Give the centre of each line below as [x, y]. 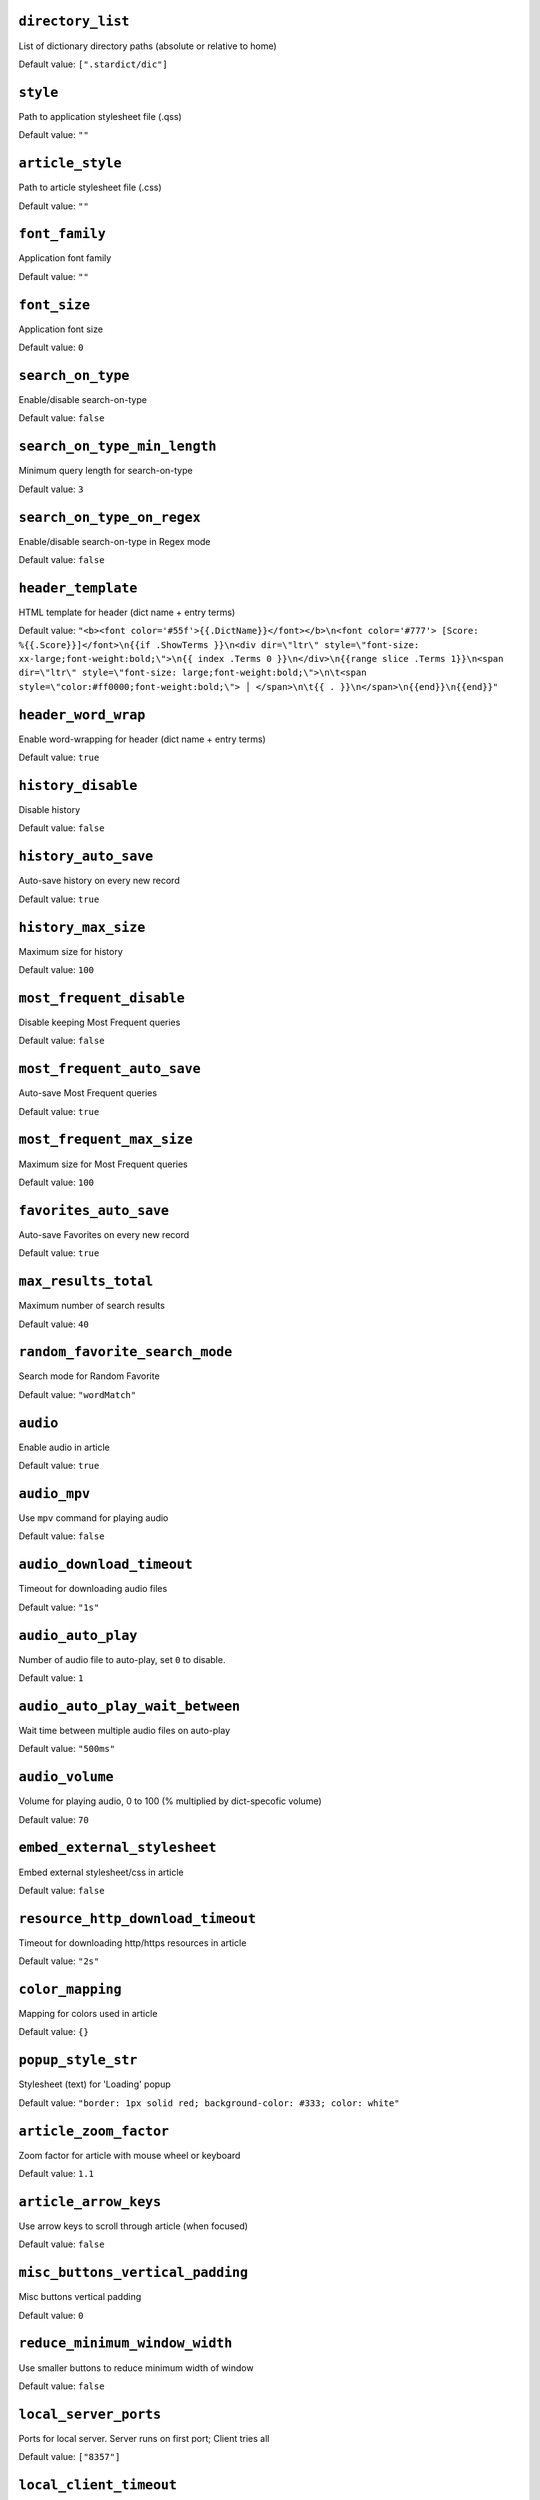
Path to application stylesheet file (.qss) [100, 116]
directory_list [74, 21]
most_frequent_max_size [106, 1139]
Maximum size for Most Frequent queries [103, 1164]
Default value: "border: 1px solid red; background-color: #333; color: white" [209, 2102]
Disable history [49, 810]
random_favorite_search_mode [125, 1352]
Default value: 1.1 [56, 2174]
